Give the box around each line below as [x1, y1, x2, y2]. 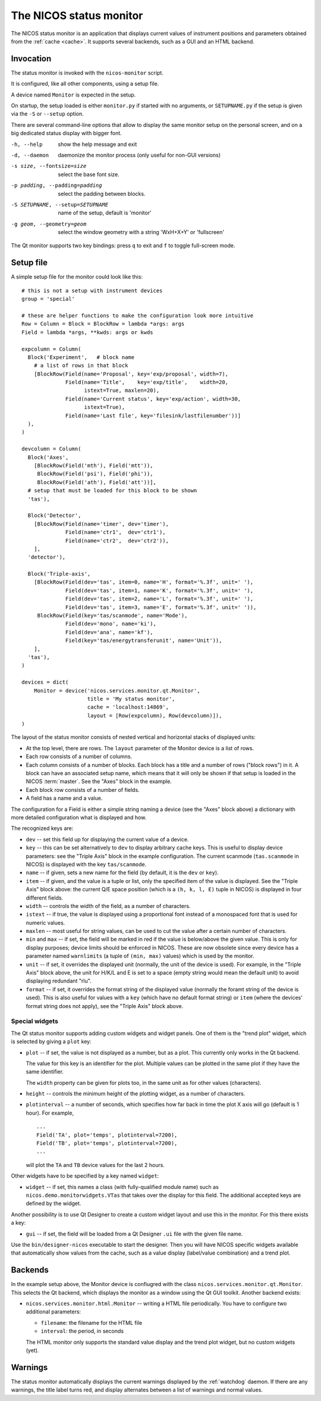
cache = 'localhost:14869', [87, 704, 169, 711]
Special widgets [11, 1017, 59, 1025]
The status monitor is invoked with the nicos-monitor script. [11, 69, 163, 76]
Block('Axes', [27, 454, 69, 461]
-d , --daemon [11, 152, 49, 158]
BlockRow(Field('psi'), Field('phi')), [37, 470, 154, 478]
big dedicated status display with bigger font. [11, 130, 122, 137]
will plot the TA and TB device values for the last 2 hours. [26, 1161, 165, 1168]
